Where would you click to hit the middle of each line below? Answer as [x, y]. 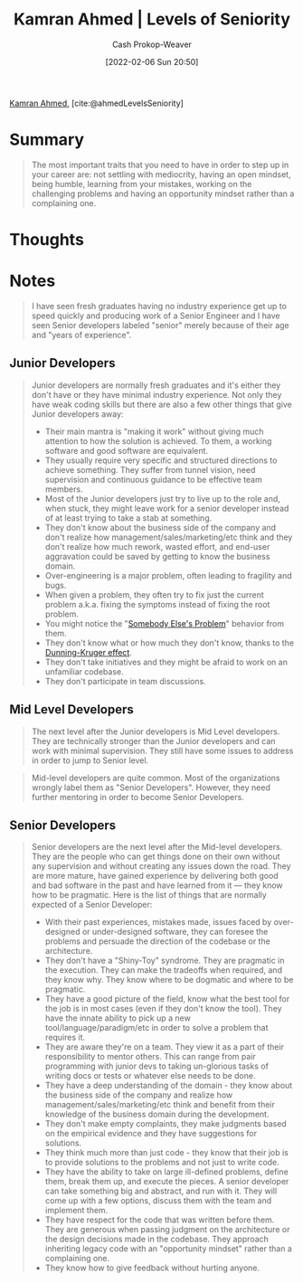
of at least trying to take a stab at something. [128, 518]
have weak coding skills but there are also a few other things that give [161, 404]
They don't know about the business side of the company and [161, 527]
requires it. [65, 1037]
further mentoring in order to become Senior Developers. [137, 797]
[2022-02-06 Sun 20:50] [152, 61]
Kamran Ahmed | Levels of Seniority [152, 19]
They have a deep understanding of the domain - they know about [169, 1086]
